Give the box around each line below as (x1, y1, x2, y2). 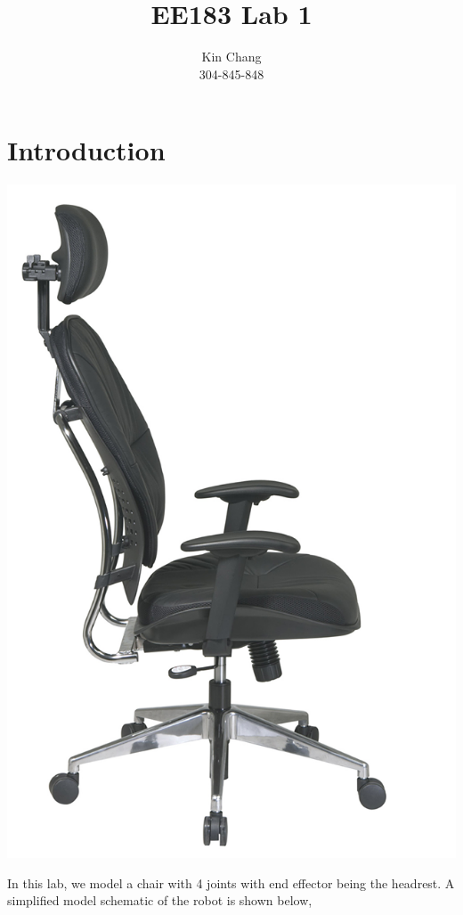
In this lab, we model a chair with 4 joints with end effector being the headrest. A (7, 873, 455, 892)
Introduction (7, 132, 166, 168)
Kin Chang (201, 47, 262, 66)
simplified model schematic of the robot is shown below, (7, 891, 313, 910)
